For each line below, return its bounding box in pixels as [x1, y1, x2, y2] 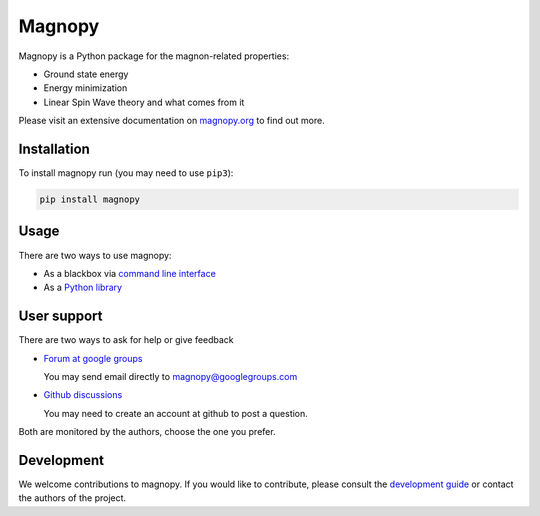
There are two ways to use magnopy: [18, 249, 172, 261]
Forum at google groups [43, 352, 143, 364]
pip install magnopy [39, 194, 140, 205]
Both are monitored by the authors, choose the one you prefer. [18, 426, 276, 438]
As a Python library [43, 281, 123, 294]
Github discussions [43, 389, 123, 401]
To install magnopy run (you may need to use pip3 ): [18, 167, 234, 179]
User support [18, 308, 104, 325]
